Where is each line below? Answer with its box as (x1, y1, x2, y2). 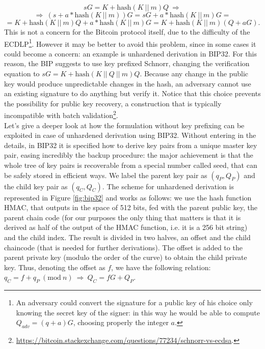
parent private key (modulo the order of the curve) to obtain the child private (4, 252, 247, 263)
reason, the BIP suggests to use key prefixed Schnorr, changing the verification (4, 58, 250, 69)
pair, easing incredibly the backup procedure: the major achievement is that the (4, 150, 253, 160)
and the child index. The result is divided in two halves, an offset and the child (4, 232, 251, 242)
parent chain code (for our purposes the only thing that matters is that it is (4, 212, 241, 222)
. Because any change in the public (140, 68, 248, 79)
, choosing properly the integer (73, 317, 169, 328)
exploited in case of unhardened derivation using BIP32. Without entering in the (4, 130, 256, 140)
